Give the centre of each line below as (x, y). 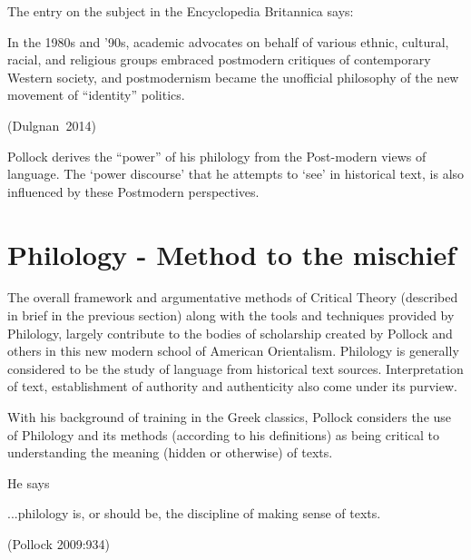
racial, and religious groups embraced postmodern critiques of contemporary (219, 59)
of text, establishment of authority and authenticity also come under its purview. (232, 386)
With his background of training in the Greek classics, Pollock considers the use (230, 417)
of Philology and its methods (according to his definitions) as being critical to (223, 434)
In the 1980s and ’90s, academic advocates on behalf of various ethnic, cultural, (228, 41)
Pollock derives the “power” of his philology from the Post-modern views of (217, 156)
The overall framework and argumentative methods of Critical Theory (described (233, 297)
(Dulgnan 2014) (52, 125)
